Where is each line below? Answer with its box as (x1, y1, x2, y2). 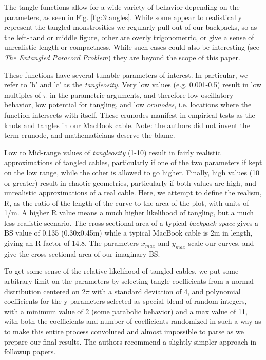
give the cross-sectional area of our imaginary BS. (4, 248, 160, 259)
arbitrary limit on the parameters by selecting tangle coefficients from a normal (4, 276, 254, 286)
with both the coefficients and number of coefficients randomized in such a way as (4, 316, 261, 327)
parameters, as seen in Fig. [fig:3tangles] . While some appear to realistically (4, 11, 242, 22)
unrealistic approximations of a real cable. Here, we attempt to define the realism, (4, 187, 262, 198)
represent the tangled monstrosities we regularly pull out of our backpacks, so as (4, 22, 257, 32)
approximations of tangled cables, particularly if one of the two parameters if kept (4, 157, 262, 168)
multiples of (4, 89, 41, 100)
